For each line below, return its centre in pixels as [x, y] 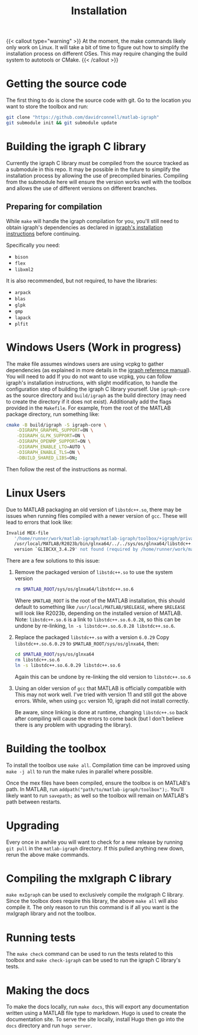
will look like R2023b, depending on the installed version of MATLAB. [98, 613]
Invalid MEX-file [27, 533]
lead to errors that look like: [39, 522]
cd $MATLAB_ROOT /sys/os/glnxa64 [54, 654]
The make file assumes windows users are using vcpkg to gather [85, 364]
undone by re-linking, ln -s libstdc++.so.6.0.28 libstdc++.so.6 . [95, 626]
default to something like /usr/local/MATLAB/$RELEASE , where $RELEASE [100, 607]
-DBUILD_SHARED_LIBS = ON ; [47, 458]
